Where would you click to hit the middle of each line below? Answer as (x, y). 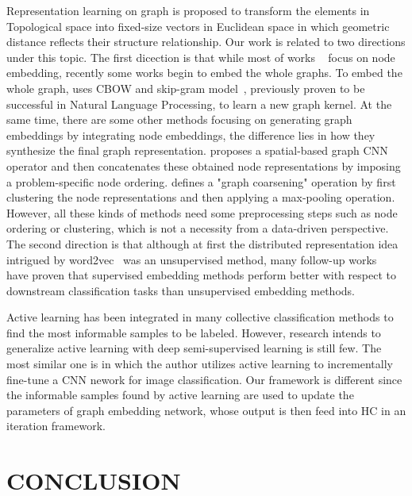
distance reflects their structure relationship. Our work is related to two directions (206, 42)
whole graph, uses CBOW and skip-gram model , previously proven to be (186, 88)
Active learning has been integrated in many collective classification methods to (200, 317)
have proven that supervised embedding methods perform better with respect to (201, 275)
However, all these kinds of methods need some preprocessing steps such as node (202, 212)
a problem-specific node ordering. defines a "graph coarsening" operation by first (201, 181)
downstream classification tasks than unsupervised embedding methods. (181, 290)
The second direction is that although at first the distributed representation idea (202, 243)
